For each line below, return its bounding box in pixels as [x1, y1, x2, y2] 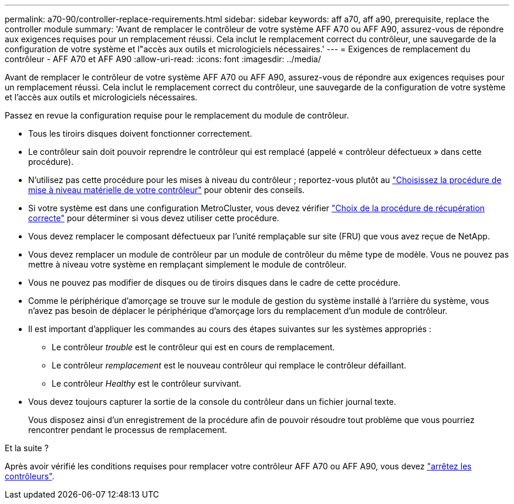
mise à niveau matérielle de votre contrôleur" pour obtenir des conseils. [28, 185, 305, 195]
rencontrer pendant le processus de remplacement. [28, 425, 227, 435]
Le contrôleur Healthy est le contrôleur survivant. [52, 378, 242, 388]
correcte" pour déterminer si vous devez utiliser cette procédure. [28, 213, 279, 223]
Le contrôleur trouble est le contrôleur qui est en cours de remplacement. [52, 342, 335, 352]
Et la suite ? [5, 443, 49, 453]
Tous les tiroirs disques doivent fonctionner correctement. [28, 128, 252, 138]
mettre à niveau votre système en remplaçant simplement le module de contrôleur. [28, 259, 347, 269]
